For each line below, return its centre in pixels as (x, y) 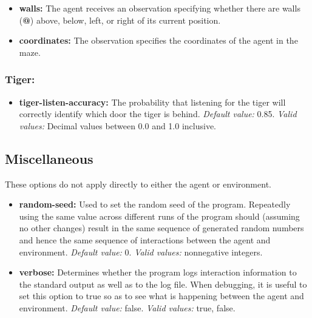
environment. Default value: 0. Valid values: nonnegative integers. (141, 252)
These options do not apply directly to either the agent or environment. (138, 184)
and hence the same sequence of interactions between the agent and (145, 239)
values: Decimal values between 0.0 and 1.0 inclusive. (118, 125)
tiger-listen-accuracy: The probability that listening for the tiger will (152, 102)
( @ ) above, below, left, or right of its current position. (120, 20)
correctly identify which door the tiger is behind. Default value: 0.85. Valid (158, 114)
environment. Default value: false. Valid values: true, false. (127, 307)
